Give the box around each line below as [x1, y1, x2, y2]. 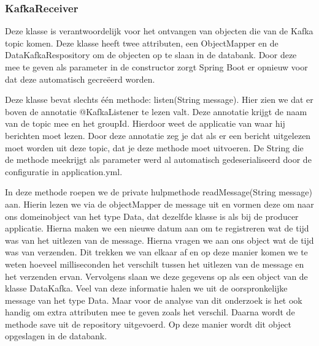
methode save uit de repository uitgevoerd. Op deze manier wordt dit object [5, 317, 292, 330]
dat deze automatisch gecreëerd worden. [5, 72, 155, 85]
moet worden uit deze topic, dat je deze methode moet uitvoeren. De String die [5, 141, 304, 154]
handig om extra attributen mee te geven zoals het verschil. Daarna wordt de [5, 306, 295, 318]
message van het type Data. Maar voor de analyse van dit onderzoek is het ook [5, 293, 302, 306]
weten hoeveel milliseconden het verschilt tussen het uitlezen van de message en [5, 257, 304, 270]
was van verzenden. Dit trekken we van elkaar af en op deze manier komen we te [5, 246, 308, 258]
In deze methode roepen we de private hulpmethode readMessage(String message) [5, 186, 312, 198]
